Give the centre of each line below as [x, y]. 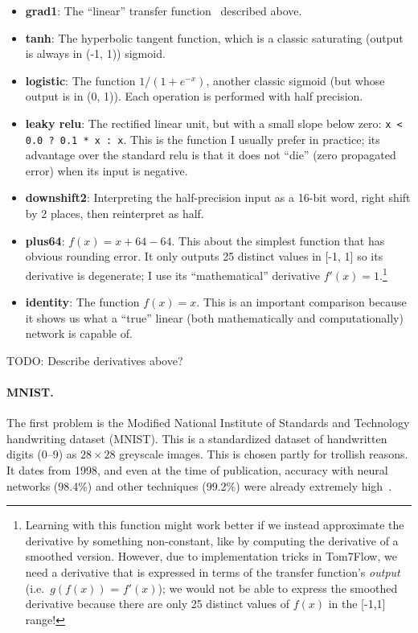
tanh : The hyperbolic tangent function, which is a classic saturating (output [214, 37]
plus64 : [45, 240]
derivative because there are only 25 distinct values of [157, 604]
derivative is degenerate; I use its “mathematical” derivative [173, 275]
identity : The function [82, 302]
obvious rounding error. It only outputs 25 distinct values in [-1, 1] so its [204, 256]
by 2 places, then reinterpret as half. [115, 214]
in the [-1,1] [357, 604]
